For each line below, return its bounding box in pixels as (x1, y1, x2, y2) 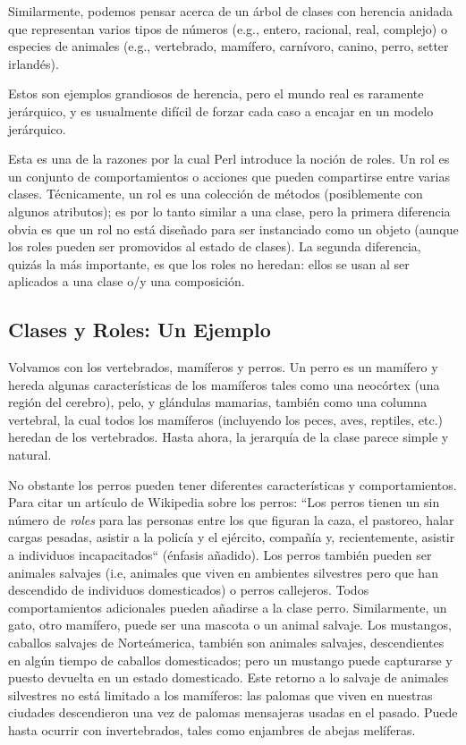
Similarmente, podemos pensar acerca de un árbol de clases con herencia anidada (8, 2, 453, 20)
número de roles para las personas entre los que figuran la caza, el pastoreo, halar (8, 510, 454, 529)
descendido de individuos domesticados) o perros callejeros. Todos (8, 580, 369, 599)
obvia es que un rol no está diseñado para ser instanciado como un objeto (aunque (8, 219, 459, 238)
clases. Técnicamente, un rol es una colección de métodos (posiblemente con (8, 184, 423, 203)
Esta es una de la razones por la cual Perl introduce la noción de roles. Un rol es (8, 149, 450, 168)
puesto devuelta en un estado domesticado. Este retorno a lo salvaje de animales (8, 668, 449, 687)
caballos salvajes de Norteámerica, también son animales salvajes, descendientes (8, 633, 445, 652)
